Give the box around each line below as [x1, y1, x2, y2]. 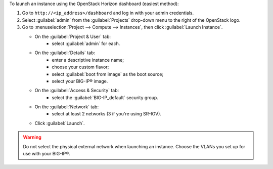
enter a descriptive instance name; [52, 57, 124, 63]
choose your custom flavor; [52, 64, 109, 70]
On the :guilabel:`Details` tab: [34, 50, 96, 56]
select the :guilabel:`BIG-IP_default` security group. [52, 94, 159, 101]
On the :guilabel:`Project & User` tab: [34, 33, 111, 39]
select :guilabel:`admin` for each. [52, 40, 120, 47]
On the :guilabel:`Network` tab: [34, 104, 99, 110]
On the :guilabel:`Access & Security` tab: [34, 88, 119, 94]
